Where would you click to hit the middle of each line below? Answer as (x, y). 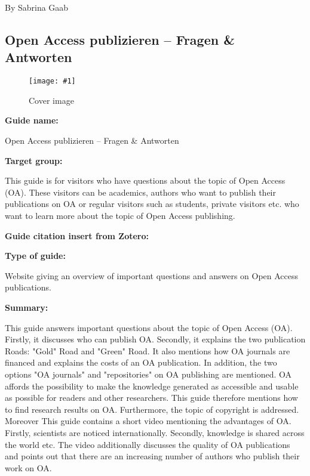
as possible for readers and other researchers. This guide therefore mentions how (151, 398)
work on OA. (28, 467)
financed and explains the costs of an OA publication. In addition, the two (141, 362)
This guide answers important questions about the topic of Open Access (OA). (149, 327)
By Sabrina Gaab (37, 7)
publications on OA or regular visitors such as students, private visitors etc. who (152, 204)
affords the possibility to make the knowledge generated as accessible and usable (152, 386)
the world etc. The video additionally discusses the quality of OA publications (148, 444)
